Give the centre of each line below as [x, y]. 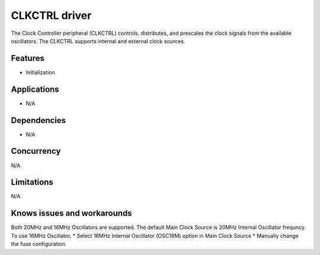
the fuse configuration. [39, 244]
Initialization [41, 72]
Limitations [32, 183]
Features [28, 58]
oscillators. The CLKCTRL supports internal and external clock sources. [98, 41]
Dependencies [39, 120]
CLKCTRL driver [51, 15]
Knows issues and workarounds [72, 213]
